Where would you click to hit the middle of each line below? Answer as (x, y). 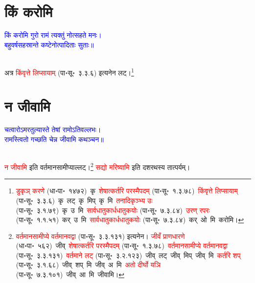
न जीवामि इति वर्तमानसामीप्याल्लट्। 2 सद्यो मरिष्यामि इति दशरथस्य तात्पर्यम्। (97, 166)
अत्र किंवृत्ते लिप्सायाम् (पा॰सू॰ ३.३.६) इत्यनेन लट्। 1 (69, 71)
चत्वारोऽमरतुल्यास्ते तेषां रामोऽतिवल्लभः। (53, 130)
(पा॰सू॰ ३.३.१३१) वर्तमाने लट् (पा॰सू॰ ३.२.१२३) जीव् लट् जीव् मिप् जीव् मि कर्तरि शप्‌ (128, 255)
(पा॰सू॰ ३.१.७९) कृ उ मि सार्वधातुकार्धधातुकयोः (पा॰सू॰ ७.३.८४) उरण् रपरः (113, 210)
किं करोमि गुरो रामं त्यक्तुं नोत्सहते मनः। (53, 35)
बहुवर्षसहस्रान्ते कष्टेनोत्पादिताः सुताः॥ (49, 44)
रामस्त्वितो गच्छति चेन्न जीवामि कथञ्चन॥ (54, 139)
